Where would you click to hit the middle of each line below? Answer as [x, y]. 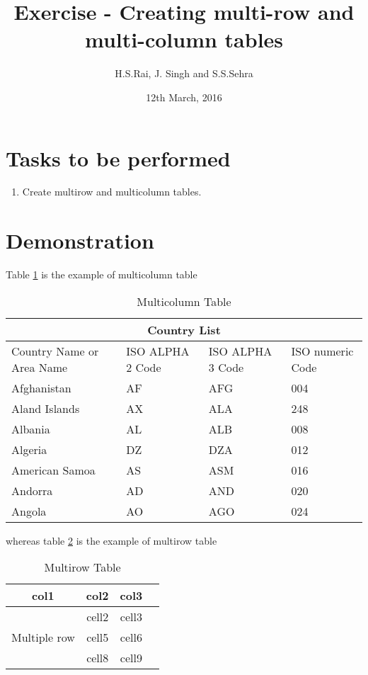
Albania [31, 429]
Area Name [40, 367]
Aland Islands [46, 408]
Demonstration [80, 240]
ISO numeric [322, 351]
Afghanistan [41, 387]
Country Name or [55, 351]
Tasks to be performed [118, 158]
